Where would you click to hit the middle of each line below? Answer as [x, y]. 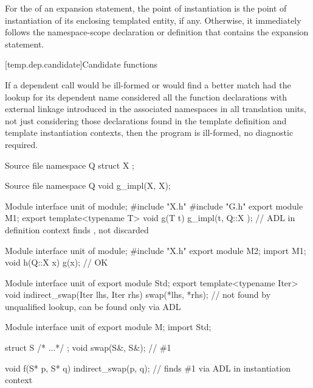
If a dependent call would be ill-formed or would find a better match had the [148, 84]
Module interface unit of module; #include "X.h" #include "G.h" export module [154, 206]
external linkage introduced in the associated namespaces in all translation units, [156, 109]
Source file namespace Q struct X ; [70, 165]
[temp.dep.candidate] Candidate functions [81, 64]
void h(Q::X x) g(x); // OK [57, 262]
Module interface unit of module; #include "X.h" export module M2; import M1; [156, 250]
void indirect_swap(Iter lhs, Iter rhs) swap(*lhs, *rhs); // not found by [138, 295]
